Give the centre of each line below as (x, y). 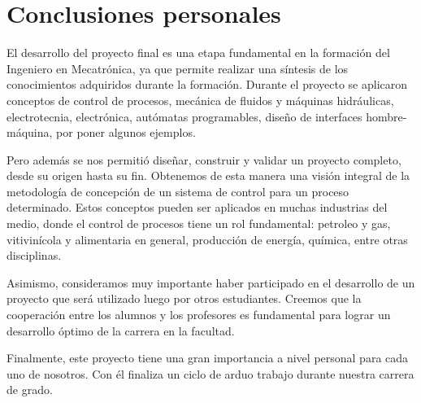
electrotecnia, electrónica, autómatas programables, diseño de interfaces (184, 116)
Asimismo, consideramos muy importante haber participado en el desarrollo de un (211, 282)
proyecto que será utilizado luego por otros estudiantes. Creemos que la (184, 298)
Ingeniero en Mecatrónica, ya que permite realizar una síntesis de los (178, 68)
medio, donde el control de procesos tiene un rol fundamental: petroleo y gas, (199, 223)
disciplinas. (34, 255)
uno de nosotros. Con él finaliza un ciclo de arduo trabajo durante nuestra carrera (210, 373)
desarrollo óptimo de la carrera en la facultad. (121, 330)
